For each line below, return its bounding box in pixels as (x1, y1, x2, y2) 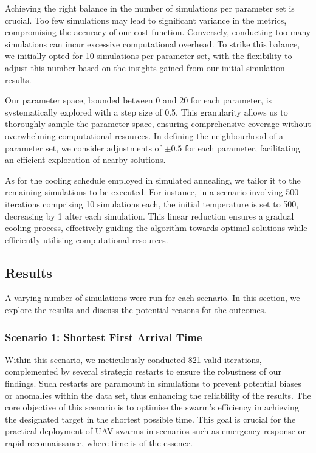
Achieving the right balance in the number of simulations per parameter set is (5, 2, 295, 14)
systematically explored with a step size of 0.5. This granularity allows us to (5, 105, 288, 118)
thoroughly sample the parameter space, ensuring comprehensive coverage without (5, 117, 311, 130)
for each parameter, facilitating (184, 141, 300, 154)
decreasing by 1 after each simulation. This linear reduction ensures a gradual (5, 209, 294, 222)
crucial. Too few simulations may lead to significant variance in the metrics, (5, 13, 287, 26)
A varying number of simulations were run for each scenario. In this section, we (5, 291, 300, 304)
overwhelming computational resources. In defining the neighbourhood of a (5, 129, 284, 142)
